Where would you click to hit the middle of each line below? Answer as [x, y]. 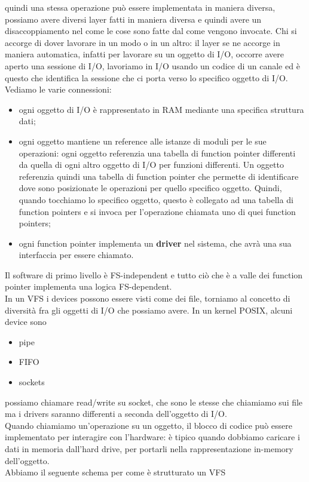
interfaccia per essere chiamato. [76, 255]
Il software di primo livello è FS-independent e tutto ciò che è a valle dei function [154, 274]
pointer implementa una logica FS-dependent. [88, 286]
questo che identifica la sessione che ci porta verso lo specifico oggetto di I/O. [146, 77]
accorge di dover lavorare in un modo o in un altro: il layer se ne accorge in [143, 42]
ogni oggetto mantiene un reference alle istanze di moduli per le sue [143, 141]
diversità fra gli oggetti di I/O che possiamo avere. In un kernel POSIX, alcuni [149, 310]
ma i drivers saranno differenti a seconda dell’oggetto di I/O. [116, 414]
